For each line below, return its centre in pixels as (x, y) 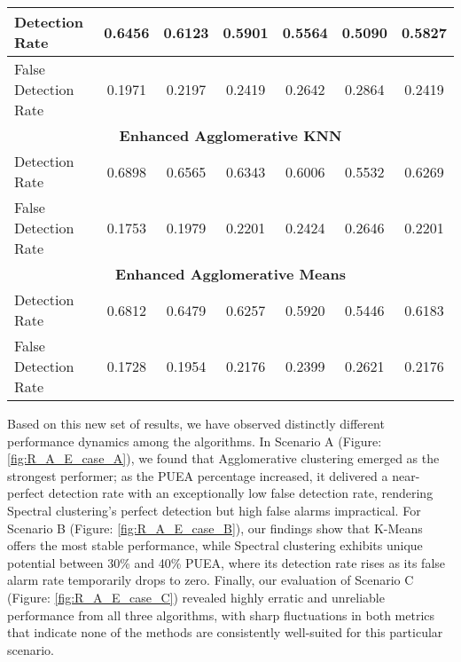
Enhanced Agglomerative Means (230, 274)
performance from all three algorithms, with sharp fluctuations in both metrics (221, 615)
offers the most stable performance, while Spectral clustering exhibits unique (215, 545)
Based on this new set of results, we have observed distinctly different (196, 423)
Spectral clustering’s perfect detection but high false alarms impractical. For (214, 510)
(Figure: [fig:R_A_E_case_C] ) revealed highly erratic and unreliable (196, 597)
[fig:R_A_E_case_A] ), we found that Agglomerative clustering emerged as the (223, 458)
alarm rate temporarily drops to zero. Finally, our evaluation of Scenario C (211, 580)
